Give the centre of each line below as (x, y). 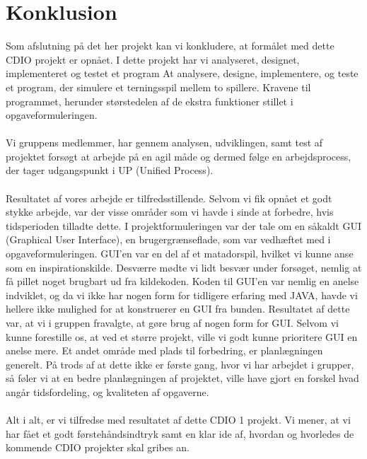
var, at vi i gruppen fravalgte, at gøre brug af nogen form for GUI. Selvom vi (172, 323)
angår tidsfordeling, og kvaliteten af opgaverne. (107, 391)
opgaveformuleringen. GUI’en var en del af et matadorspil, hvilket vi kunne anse (180, 254)
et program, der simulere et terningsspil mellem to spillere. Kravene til (158, 87)
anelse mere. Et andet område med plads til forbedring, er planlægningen (164, 350)
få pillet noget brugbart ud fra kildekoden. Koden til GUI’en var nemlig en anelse (182, 281)
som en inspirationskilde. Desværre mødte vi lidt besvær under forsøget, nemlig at (184, 267)
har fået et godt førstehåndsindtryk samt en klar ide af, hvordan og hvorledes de (180, 433)
